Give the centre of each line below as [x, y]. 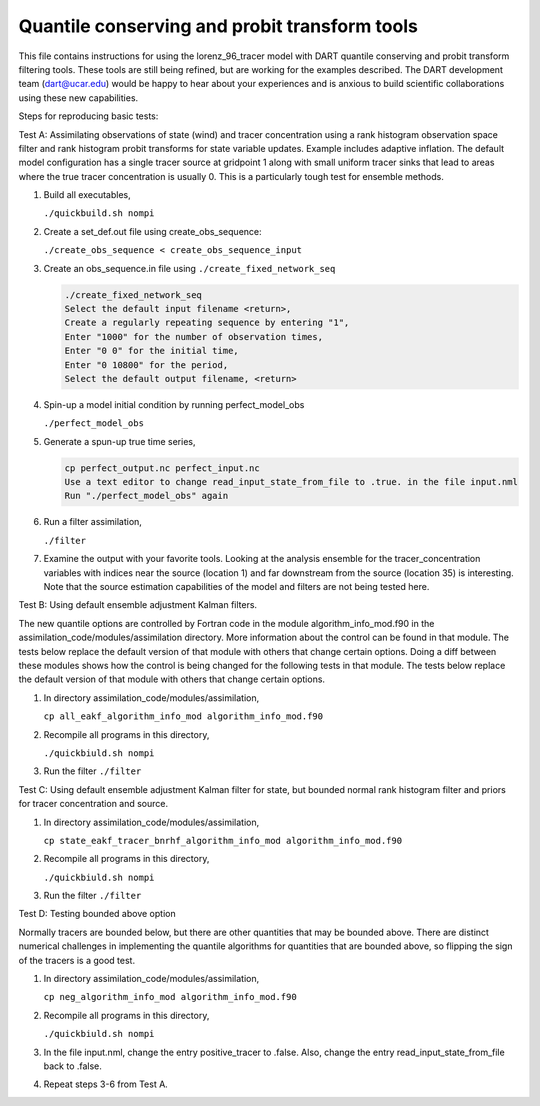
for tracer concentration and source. [93, 804]
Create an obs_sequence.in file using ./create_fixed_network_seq [189, 268]
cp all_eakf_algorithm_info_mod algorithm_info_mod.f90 [183, 716]
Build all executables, [87, 195]
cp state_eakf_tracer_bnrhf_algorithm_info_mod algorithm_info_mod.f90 [223, 840]
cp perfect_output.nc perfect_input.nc [162, 468]
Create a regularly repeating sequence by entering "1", [207, 323]
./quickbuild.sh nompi [99, 213]
